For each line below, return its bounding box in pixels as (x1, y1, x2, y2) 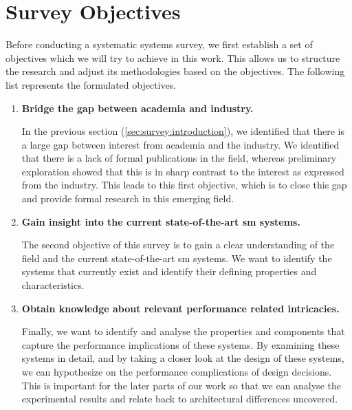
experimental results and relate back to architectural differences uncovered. (21, 391, 338, 406)
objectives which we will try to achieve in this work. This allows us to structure (5, 50, 340, 65)
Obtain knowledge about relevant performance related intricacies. (21, 301, 340, 315)
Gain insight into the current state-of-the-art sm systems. (21, 214, 300, 228)
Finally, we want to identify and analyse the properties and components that (21, 324, 345, 338)
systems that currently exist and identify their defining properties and (21, 264, 317, 279)
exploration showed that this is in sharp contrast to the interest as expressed (21, 164, 344, 178)
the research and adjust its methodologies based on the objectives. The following (5, 64, 345, 78)
